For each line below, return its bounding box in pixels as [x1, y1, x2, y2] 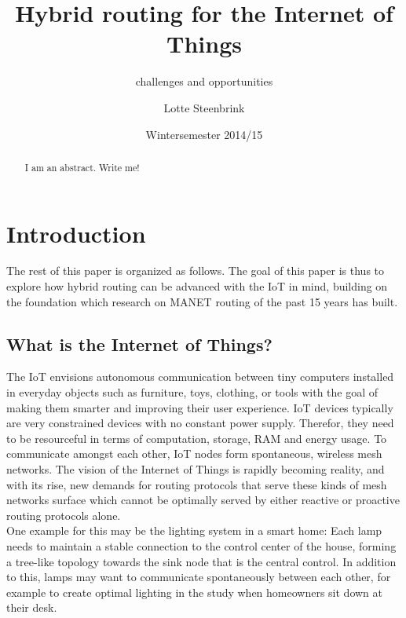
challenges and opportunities [135, 73, 273, 90]
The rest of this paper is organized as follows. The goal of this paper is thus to [6, 262, 385, 279]
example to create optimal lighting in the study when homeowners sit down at [6, 583, 383, 600]
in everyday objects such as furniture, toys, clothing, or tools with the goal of [6, 384, 379, 400]
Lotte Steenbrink [163, 99, 245, 115]
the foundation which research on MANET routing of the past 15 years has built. [6, 293, 398, 309]
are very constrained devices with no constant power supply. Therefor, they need [6, 415, 394, 431]
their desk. [6, 599, 57, 616]
